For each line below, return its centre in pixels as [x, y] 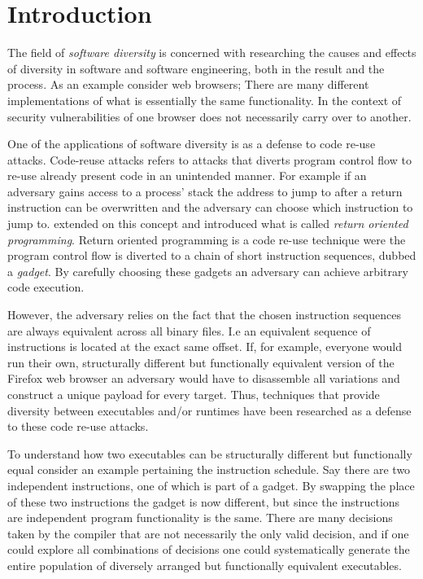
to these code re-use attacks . [78, 426]
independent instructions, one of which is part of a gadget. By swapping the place [211, 485]
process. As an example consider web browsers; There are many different [188, 84]
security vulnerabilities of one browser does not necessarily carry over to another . [209, 116]
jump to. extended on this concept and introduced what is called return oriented [208, 224]
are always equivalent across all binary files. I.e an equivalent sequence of [189, 330]
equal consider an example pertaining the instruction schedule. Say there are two [209, 469]
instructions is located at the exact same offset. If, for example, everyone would [205, 347]
